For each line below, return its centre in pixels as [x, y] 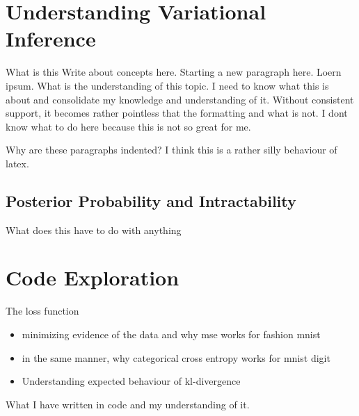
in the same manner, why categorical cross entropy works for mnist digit [176, 357]
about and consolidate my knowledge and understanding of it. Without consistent [180, 99]
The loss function [42, 311]
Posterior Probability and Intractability [151, 200]
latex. [17, 163]
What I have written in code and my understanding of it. [128, 404]
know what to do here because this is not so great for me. [128, 126]
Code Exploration [93, 277]
